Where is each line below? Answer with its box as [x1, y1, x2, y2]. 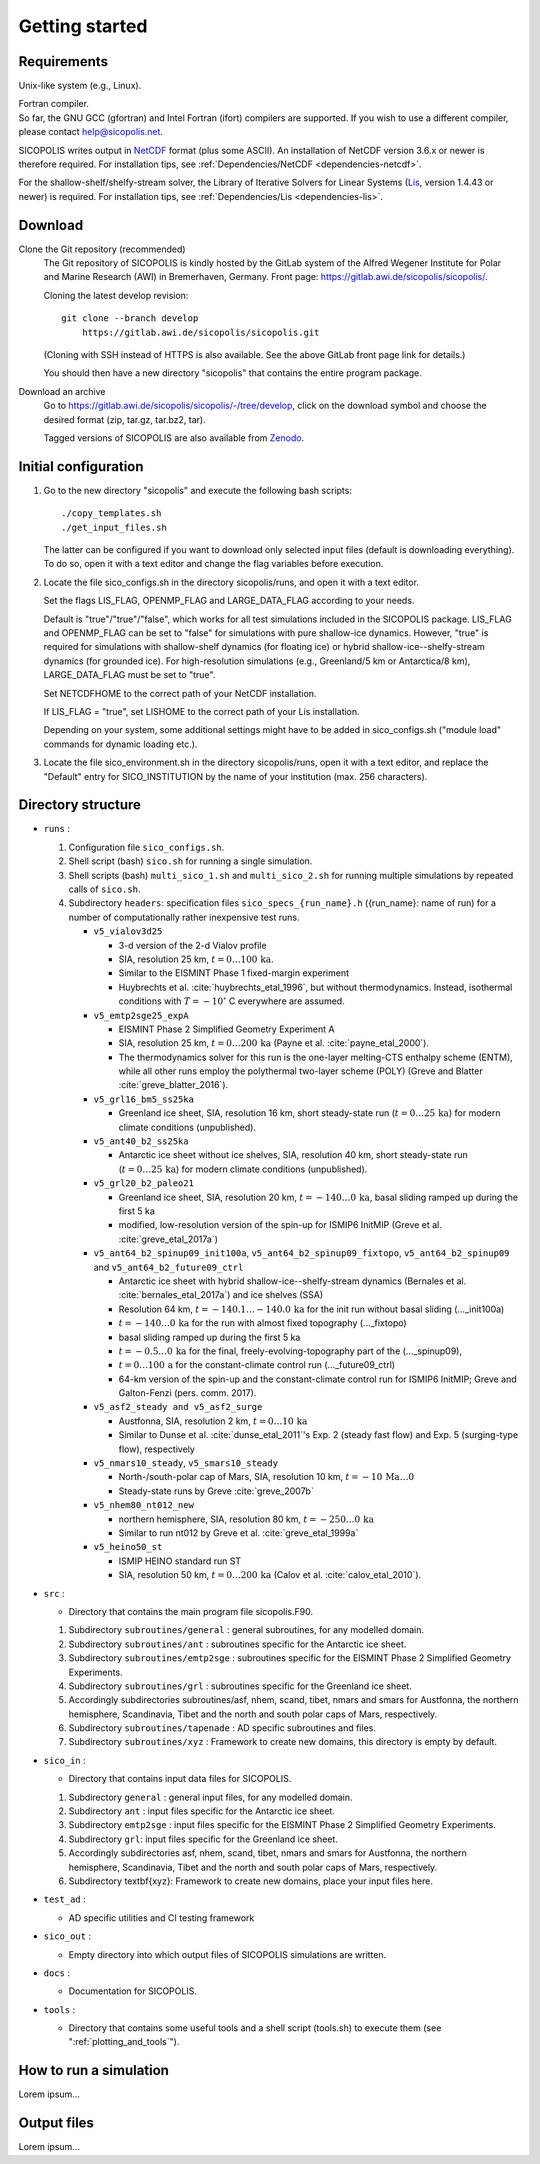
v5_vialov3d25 [93, 926, 163, 937]
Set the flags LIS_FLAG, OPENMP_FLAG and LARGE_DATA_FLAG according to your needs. [43, 595, 415, 607]
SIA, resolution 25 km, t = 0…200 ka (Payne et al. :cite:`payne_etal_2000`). [118, 1037, 430, 1049]
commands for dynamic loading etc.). [43, 738, 198, 750]
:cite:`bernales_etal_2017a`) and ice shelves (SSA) [118, 1289, 324, 1301]
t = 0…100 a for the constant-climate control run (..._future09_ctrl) [118, 1359, 395, 1371]
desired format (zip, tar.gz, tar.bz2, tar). [43, 413, 206, 425]
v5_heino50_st [93, 1541, 163, 1553]
